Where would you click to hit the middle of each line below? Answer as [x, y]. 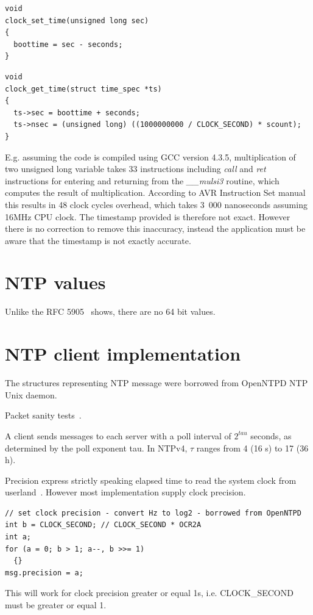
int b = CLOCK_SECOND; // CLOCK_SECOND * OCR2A [103, 525]
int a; [18, 537]
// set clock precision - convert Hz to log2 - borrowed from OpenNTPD [153, 513]
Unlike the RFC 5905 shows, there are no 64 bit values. [110, 311]
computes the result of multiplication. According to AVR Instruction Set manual [155, 192]
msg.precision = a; [44, 573]
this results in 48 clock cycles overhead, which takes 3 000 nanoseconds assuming [156, 204]
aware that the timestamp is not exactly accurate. [98, 240]
